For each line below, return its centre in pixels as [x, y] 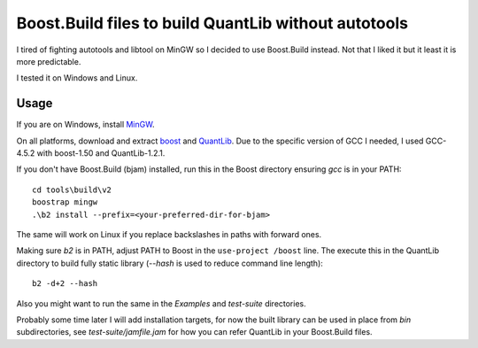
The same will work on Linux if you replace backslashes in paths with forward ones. [169, 234]
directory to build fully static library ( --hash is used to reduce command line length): [170, 263]
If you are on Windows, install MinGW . [85, 125]
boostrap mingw [65, 202]
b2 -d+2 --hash [65, 284]
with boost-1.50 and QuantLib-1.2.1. [101, 153]
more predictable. [49, 61]
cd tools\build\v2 [72, 189]
